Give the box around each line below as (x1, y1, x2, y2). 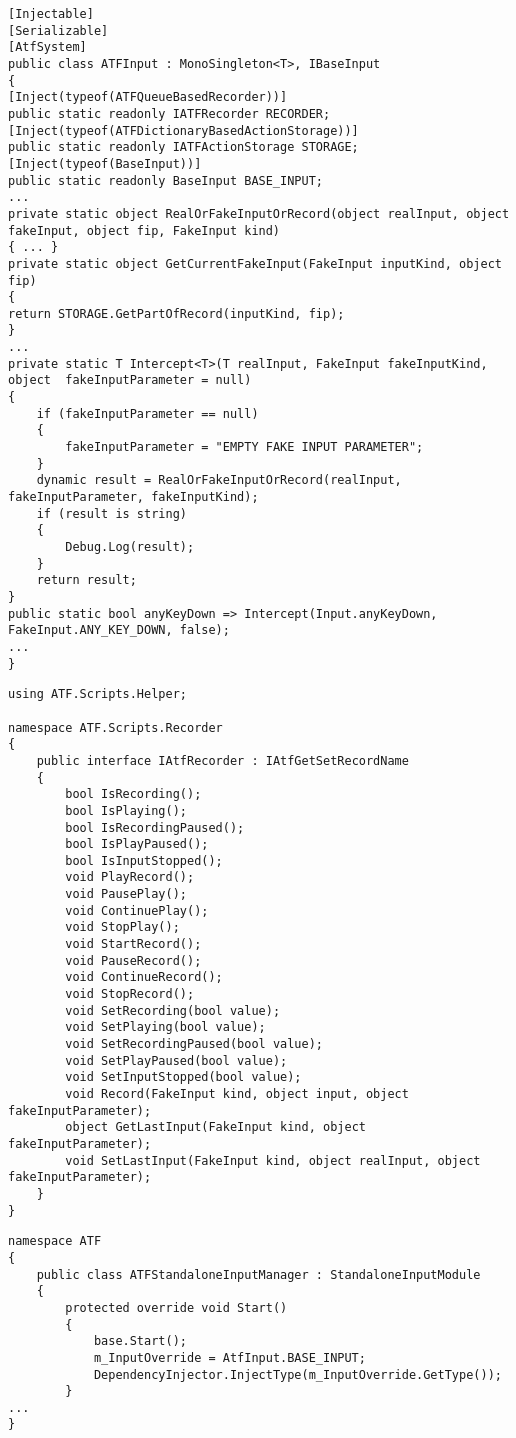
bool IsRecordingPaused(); (65, 820, 245, 835)
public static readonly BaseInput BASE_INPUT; (8, 173, 323, 188)
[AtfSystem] (8, 40, 87, 55)
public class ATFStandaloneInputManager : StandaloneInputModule (36, 1267, 481, 1282)
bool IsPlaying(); (65, 803, 187, 818)
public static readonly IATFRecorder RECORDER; (8, 106, 331, 121)
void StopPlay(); (65, 920, 180, 935)
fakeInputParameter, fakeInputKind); (8, 490, 259, 505)
